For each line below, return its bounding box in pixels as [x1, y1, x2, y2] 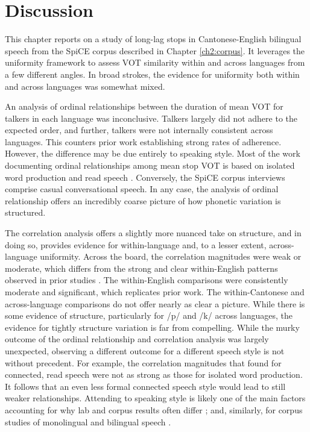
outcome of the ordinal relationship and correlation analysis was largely [5, 333, 269, 345]
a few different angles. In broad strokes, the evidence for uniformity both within [5, 67, 300, 80]
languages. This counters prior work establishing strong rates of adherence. [5, 135, 282, 148]
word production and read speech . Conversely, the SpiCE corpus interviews [5, 171, 285, 183]
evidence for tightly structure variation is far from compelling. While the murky [5, 321, 300, 333]
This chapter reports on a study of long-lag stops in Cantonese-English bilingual [5, 33, 302, 45]
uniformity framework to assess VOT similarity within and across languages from [5, 56, 305, 69]
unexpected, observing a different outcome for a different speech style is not [5, 344, 285, 357]
